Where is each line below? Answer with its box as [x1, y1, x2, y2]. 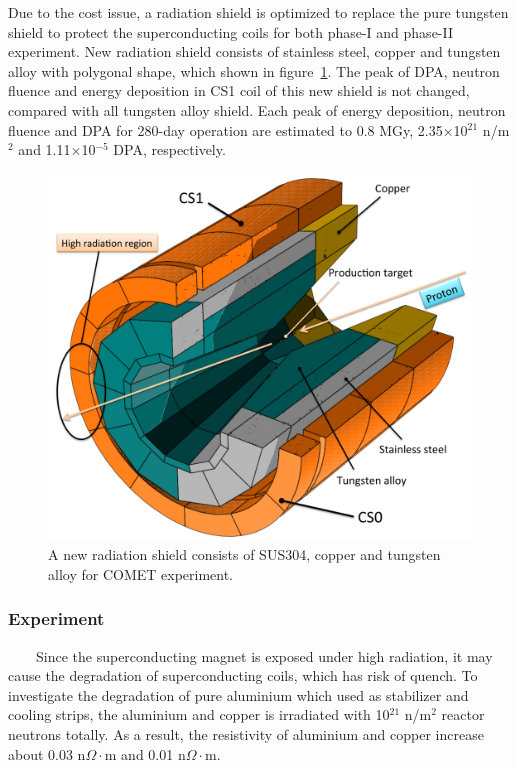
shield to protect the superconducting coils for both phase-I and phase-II [8, 21, 454, 42]
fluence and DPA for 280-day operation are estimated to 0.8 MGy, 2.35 [8, 119, 443, 140]
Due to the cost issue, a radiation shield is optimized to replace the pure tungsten [8, 2, 509, 22]
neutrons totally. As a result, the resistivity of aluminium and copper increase [8, 723, 484, 744]
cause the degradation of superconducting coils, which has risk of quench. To [8, 665, 478, 686]
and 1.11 [18, 139, 71, 160]
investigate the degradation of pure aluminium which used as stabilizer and [8, 684, 469, 705]
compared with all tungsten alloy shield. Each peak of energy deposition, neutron [8, 99, 506, 120]
